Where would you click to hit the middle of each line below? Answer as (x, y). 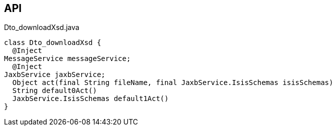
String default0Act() (55, 91)
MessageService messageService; (67, 59)
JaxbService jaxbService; (55, 75)
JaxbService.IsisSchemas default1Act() (90, 99)
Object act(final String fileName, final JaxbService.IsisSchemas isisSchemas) (173, 83)
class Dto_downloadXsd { (53, 43)
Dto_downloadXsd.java (42, 27)
